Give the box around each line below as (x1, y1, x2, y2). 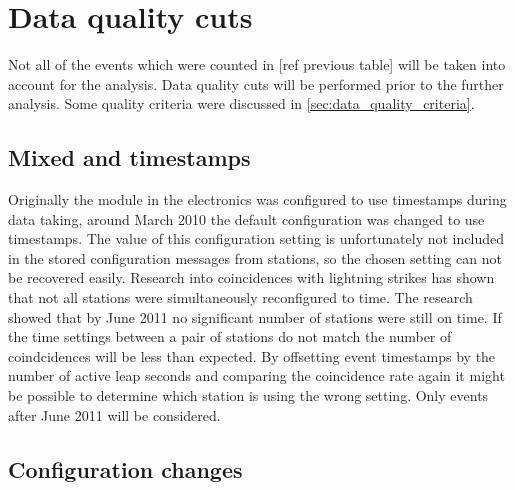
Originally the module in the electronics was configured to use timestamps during (8, 189, 507, 210)
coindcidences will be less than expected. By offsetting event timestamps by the (8, 345, 496, 366)
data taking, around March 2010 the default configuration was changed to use (8, 208, 485, 229)
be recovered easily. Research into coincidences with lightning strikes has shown (8, 267, 495, 288)
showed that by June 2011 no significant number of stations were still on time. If (8, 306, 502, 327)
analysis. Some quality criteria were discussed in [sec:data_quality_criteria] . (8, 93, 475, 114)
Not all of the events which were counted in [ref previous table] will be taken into (8, 54, 506, 75)
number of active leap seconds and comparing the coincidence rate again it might (8, 365, 505, 386)
